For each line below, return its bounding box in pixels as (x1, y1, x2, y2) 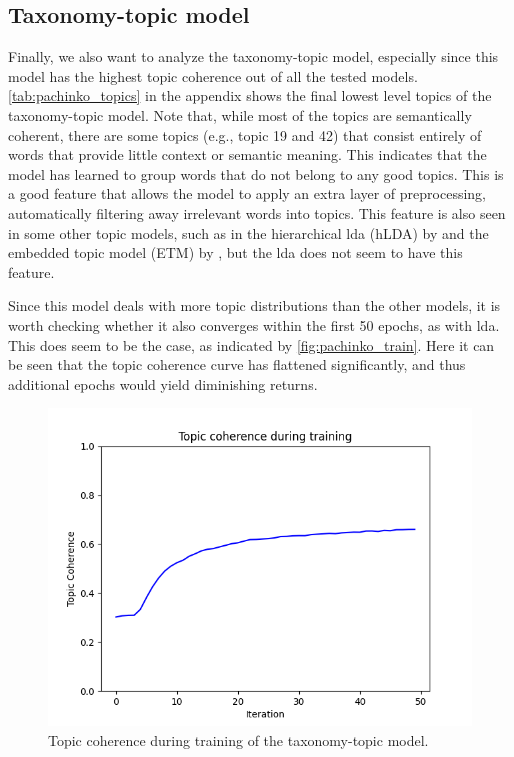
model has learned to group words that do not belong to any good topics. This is (8, 163, 504, 184)
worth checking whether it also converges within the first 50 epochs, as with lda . (8, 314, 500, 335)
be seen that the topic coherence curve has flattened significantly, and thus (8, 354, 466, 375)
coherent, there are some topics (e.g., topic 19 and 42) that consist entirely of (8, 124, 482, 145)
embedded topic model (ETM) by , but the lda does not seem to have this (8, 242, 463, 263)
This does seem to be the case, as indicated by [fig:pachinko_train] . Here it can (8, 334, 495, 355)
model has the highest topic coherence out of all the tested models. (8, 65, 418, 86)
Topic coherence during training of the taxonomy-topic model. (48, 729, 429, 750)
